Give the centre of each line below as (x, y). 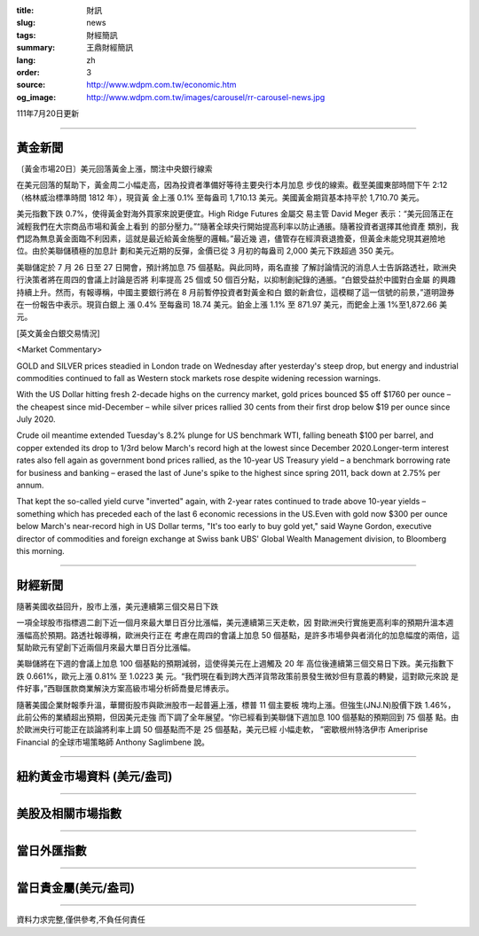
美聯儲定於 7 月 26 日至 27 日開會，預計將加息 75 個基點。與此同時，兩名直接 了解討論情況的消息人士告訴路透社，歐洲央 (236, 267)
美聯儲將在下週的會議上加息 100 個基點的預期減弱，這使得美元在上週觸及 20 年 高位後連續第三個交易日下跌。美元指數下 (235, 664)
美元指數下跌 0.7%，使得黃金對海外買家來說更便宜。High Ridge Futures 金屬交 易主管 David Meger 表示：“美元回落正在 (235, 214)
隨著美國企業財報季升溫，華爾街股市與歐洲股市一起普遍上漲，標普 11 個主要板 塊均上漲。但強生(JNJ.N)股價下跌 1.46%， (236, 705)
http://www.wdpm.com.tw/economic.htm (161, 85)
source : (31, 85)
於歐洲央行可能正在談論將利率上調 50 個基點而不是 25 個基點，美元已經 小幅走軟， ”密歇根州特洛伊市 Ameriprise (222, 729)
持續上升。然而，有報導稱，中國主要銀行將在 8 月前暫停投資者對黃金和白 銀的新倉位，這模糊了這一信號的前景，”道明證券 (236, 292)
